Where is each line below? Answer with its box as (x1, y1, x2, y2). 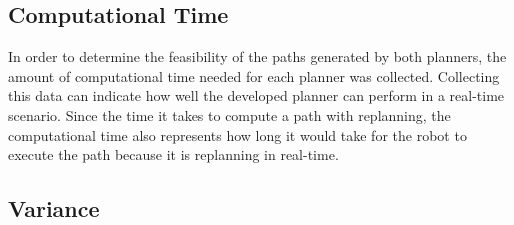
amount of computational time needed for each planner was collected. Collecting (8, 65, 500, 86)
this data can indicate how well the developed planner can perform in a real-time (8, 85, 505, 106)
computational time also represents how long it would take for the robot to (8, 124, 467, 145)
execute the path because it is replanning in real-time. (8, 144, 339, 165)
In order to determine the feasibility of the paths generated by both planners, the (8, 46, 507, 67)
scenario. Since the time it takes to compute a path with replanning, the (8, 104, 451, 125)
